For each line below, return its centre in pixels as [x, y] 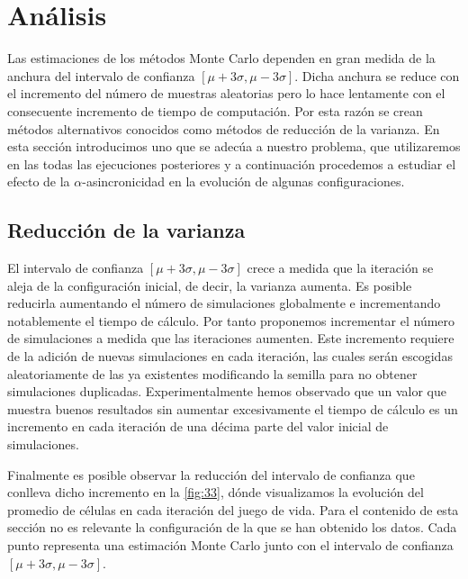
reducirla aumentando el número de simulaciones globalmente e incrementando [224, 303]
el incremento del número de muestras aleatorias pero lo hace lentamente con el [226, 93]
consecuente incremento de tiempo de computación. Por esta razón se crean [215, 110]
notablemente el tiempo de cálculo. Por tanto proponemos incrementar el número [231, 320]
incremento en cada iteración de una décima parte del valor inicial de [198, 426]
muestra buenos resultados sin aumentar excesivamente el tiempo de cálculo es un [233, 408]
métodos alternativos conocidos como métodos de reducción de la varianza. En [224, 128]
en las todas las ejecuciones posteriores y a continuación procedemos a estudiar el [232, 163]
